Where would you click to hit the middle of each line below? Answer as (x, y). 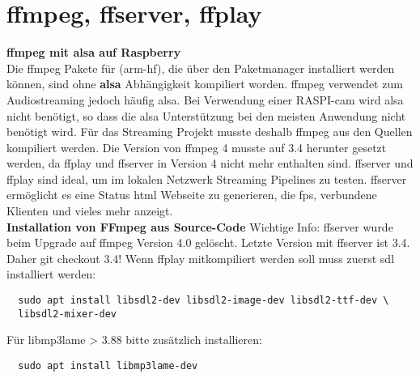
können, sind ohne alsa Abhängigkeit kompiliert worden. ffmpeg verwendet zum (205, 84)
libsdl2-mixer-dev (68, 314)
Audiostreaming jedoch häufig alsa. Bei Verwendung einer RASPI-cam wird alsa (205, 99)
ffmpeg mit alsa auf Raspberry (94, 52)
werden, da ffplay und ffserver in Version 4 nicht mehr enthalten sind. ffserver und (210, 163)
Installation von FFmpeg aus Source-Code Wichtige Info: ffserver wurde (200, 226)
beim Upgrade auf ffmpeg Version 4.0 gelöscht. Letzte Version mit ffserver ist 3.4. (208, 242)
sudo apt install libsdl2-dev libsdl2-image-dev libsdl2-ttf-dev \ (204, 301)
